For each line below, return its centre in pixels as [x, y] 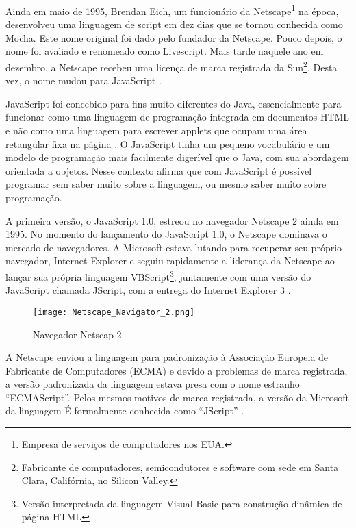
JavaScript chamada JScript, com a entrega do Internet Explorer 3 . [148, 290]
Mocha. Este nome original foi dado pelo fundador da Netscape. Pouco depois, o [174, 37]
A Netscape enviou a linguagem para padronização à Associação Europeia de [167, 357]
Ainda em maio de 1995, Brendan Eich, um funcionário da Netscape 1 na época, [172, 10]
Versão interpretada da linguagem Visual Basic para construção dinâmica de [182, 503]
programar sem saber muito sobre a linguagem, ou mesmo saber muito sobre [166, 184]
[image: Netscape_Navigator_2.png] [114, 312]
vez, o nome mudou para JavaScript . [84, 80]
